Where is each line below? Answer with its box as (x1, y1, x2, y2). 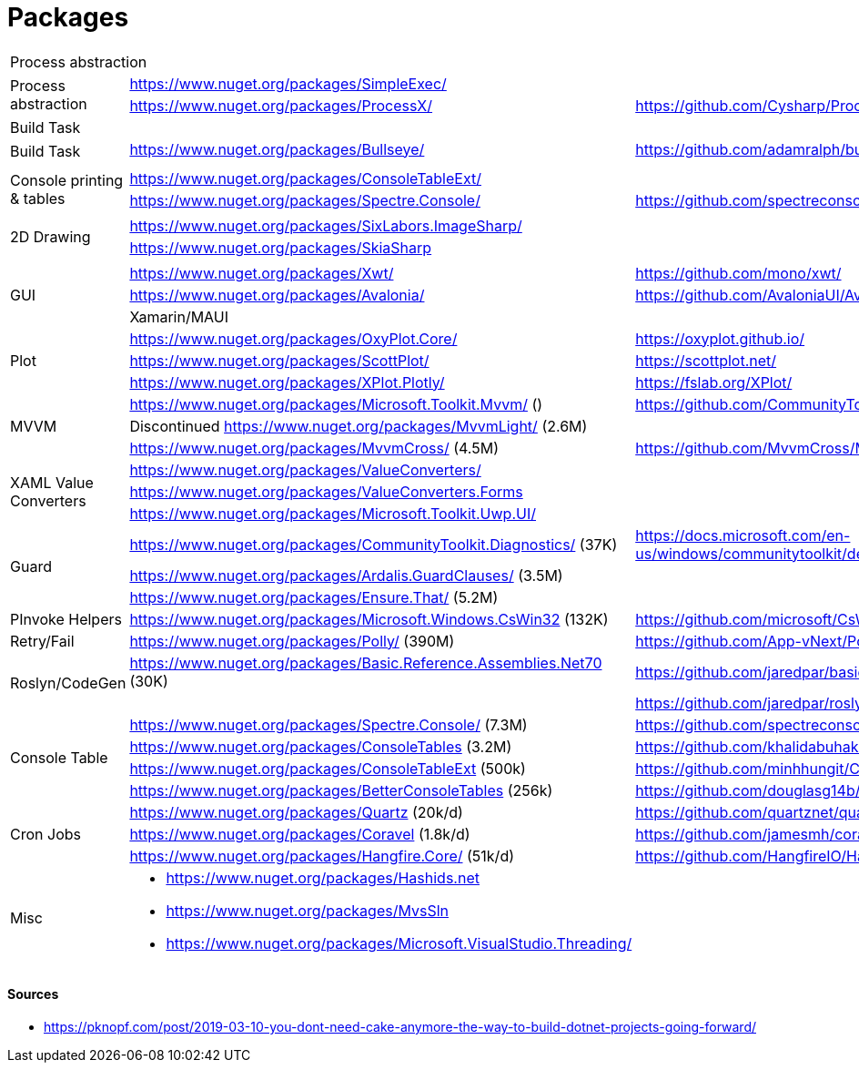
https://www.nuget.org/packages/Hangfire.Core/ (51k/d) (129, 846, 515, 865)
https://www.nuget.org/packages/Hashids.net (166, 868, 480, 887)
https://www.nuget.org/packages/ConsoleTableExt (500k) (129, 759, 526, 778)
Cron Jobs (10, 824, 81, 843)
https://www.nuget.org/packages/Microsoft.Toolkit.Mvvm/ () (129, 394, 543, 413)
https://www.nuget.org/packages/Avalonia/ (129, 285, 425, 304)
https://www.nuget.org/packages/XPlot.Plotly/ (129, 372, 445, 392)
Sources (7, 986, 59, 1003)
